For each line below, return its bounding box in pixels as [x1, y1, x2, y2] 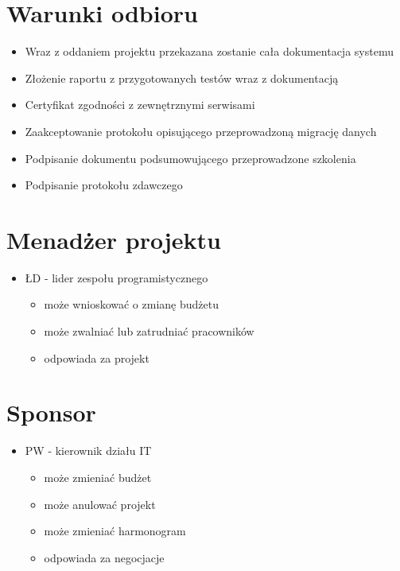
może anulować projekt [44, 495, 156, 512]
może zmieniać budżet [44, 468, 152, 485]
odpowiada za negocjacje [44, 549, 165, 565]
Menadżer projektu [6, 223, 221, 255]
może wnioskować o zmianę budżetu [44, 296, 219, 313]
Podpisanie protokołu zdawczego [25, 177, 183, 193]
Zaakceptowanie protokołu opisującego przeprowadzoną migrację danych [25, 122, 377, 139]
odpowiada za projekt [44, 349, 150, 366]
